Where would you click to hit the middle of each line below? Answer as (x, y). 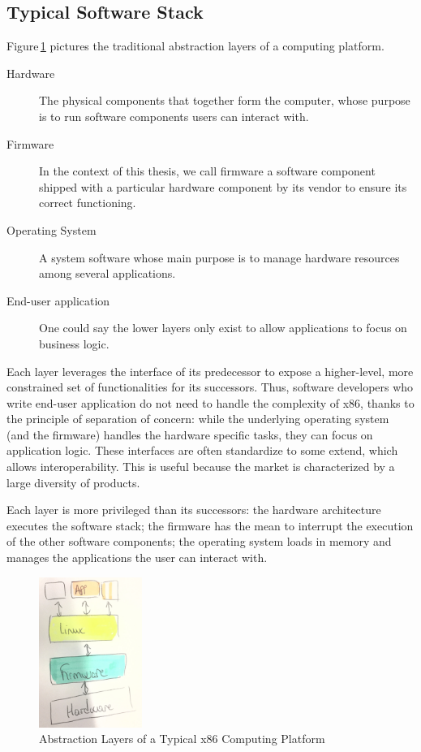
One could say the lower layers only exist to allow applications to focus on (223, 328)
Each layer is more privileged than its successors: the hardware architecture (194, 510)
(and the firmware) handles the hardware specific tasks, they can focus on (190, 434)
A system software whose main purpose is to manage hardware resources (219, 257)
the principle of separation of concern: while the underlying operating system (198, 419)
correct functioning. (88, 203)
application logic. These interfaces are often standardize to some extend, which (202, 450)
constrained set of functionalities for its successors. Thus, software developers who (210, 387)
